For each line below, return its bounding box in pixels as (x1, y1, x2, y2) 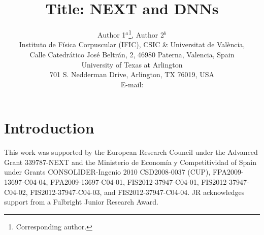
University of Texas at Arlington (81, 59, 183, 70)
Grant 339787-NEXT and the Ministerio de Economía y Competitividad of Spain (4, 156, 256, 167)
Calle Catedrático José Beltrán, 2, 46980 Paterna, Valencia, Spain (29, 49, 235, 59)
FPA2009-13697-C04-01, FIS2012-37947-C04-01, (50, 177, 199, 187)
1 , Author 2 (128, 28, 164, 40)
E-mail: (120, 79, 144, 89)
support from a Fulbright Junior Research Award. (4, 196, 158, 207)
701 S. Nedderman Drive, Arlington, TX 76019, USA (50, 69, 214, 80)
